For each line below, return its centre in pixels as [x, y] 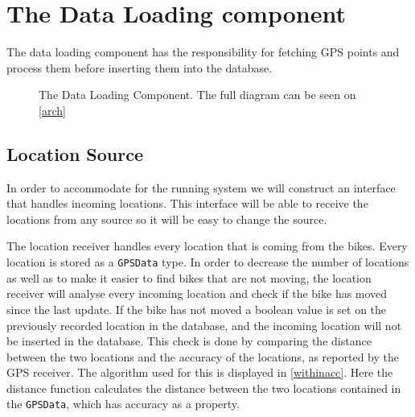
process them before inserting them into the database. [140, 67]
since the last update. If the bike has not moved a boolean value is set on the [197, 309]
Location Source [75, 153]
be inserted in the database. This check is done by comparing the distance [189, 341]
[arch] [52, 110]
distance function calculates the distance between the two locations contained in [204, 388]
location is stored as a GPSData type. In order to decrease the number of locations [208, 262]
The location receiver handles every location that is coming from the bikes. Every [207, 246]
